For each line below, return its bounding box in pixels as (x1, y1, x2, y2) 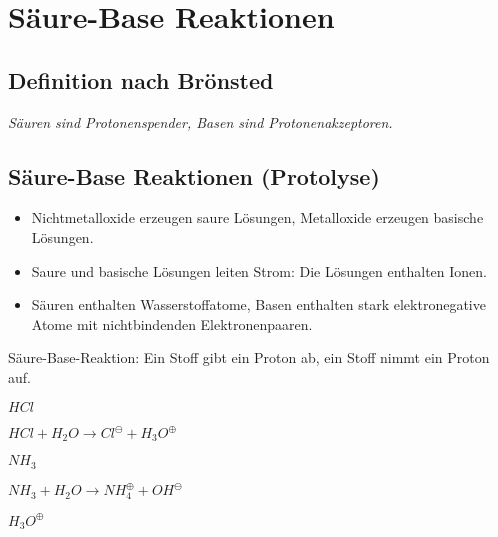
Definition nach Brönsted (8, 64, 274, 95)
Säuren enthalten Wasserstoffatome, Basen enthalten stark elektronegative (31, 294, 486, 315)
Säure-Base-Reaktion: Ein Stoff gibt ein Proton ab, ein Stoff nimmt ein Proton (8, 347, 490, 368)
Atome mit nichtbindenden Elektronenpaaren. (31, 313, 313, 334)
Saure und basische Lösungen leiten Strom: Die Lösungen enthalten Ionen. (31, 260, 488, 281)
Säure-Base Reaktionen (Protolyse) (8, 160, 380, 191)
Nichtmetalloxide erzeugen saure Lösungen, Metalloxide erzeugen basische (31, 207, 484, 228)
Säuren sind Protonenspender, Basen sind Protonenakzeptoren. (8, 111, 393, 132)
